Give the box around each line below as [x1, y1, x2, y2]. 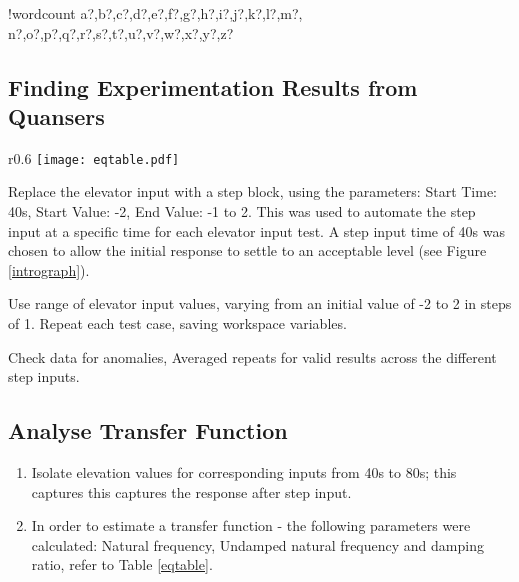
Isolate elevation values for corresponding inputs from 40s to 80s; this [31, 461, 457, 482]
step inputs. [8, 366, 80, 387]
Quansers [8, 100, 105, 131]
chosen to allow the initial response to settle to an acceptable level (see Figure [8, 240, 487, 261]
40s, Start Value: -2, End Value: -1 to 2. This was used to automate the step [8, 201, 476, 222]
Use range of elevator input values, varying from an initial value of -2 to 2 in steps [8, 293, 512, 314]
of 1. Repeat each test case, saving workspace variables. [8, 313, 347, 333]
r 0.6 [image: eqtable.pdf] [8, 147, 180, 168]
